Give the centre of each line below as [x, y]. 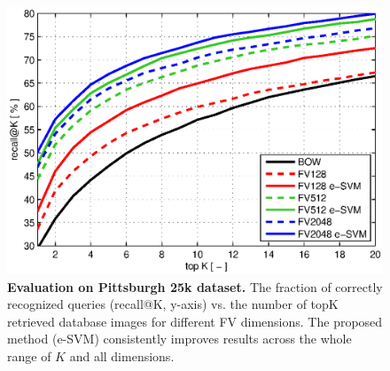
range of [29, 355]
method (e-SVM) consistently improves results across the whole [179, 339]
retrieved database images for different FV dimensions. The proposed [195, 321]
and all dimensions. [122, 355]
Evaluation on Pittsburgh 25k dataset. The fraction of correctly [195, 286]
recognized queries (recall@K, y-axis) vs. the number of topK [173, 304]
